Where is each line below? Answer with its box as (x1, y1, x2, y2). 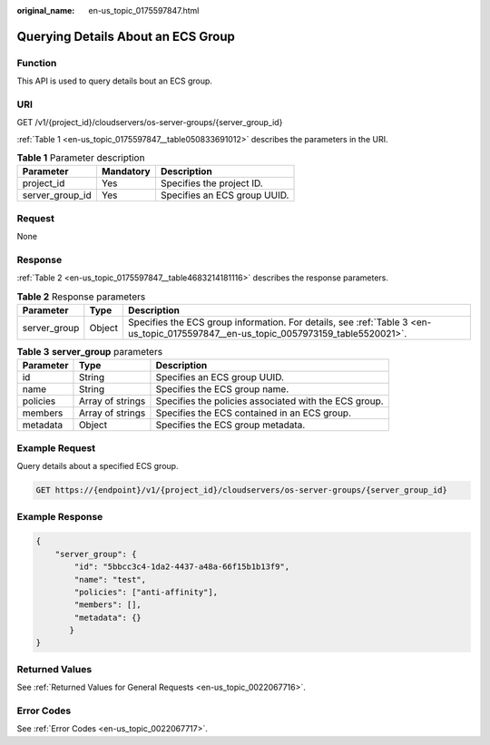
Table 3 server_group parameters (16, 346, 163, 358)
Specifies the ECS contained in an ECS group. (155, 407, 352, 419)
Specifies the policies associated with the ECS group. (155, 395, 385, 407)
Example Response (16, 510, 103, 523)
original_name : (16, 5, 75, 15)
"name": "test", (73, 574, 147, 584)
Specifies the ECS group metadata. (155, 418, 306, 431)
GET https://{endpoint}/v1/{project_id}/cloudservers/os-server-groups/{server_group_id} (35, 485, 448, 495)
